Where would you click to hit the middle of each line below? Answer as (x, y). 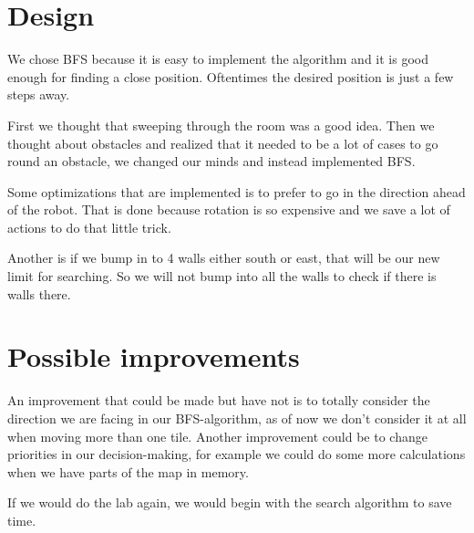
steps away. (39, 94)
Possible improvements (154, 356)
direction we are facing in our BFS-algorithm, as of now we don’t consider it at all (237, 418)
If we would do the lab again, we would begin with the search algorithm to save (230, 502)
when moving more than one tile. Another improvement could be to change (217, 436)
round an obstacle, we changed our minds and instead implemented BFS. (211, 161)
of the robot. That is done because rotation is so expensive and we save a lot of (229, 209)
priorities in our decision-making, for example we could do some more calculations (237, 454)
